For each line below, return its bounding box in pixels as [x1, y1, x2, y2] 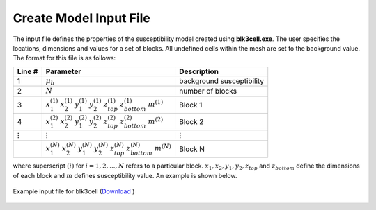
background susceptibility [178, 76, 265, 86]
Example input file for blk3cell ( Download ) [13, 187, 135, 195]
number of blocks [178, 87, 237, 96]
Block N [178, 144, 205, 154]
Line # [17, 67, 38, 76]
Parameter [45, 67, 81, 76]
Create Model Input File [13, 10, 151, 26]
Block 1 [178, 100, 203, 110]
